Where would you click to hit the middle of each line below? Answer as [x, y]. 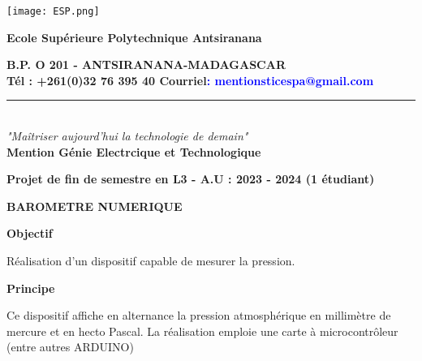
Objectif [30, 233]
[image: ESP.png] [53, 11]
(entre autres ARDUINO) [70, 347]
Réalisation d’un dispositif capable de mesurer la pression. [151, 260]
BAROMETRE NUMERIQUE [95, 206]
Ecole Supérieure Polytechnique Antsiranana [134, 37]
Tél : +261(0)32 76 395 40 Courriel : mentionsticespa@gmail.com [190, 80]
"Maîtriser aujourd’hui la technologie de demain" [127, 136]
